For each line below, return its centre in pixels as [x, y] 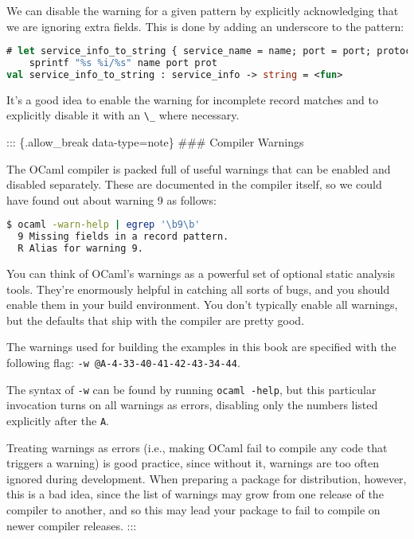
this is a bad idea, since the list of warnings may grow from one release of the [195, 494]
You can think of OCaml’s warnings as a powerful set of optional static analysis [201, 273]
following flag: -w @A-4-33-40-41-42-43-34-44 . [123, 363]
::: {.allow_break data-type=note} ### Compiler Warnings [155, 142]
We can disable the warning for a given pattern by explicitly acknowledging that [203, 10]
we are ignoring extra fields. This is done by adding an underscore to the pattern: [205, 26]
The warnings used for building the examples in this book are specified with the [201, 347]
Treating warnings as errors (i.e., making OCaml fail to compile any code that [197, 447]
